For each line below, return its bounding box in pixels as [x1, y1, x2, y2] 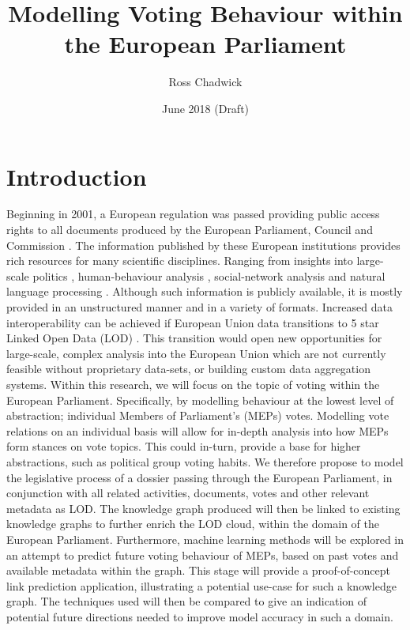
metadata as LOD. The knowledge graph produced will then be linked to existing [6, 500, 401, 516]
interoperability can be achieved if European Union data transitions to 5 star [6, 314, 379, 330]
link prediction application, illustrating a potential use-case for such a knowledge [6, 577, 397, 594]
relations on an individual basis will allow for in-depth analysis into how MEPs [6, 422, 389, 439]
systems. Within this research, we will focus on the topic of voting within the [6, 375, 380, 392]
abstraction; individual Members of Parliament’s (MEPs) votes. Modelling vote [6, 407, 389, 424]
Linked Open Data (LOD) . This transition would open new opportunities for [6, 330, 382, 346]
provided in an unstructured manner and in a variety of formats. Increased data [6, 299, 393, 315]
